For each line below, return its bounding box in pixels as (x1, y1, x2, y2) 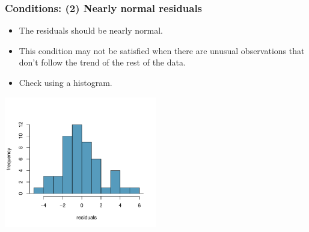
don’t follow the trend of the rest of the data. (19, 56, 186, 69)
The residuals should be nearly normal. (19, 24, 163, 37)
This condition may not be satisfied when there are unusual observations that (19, 44, 305, 56)
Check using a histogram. (19, 76, 112, 88)
